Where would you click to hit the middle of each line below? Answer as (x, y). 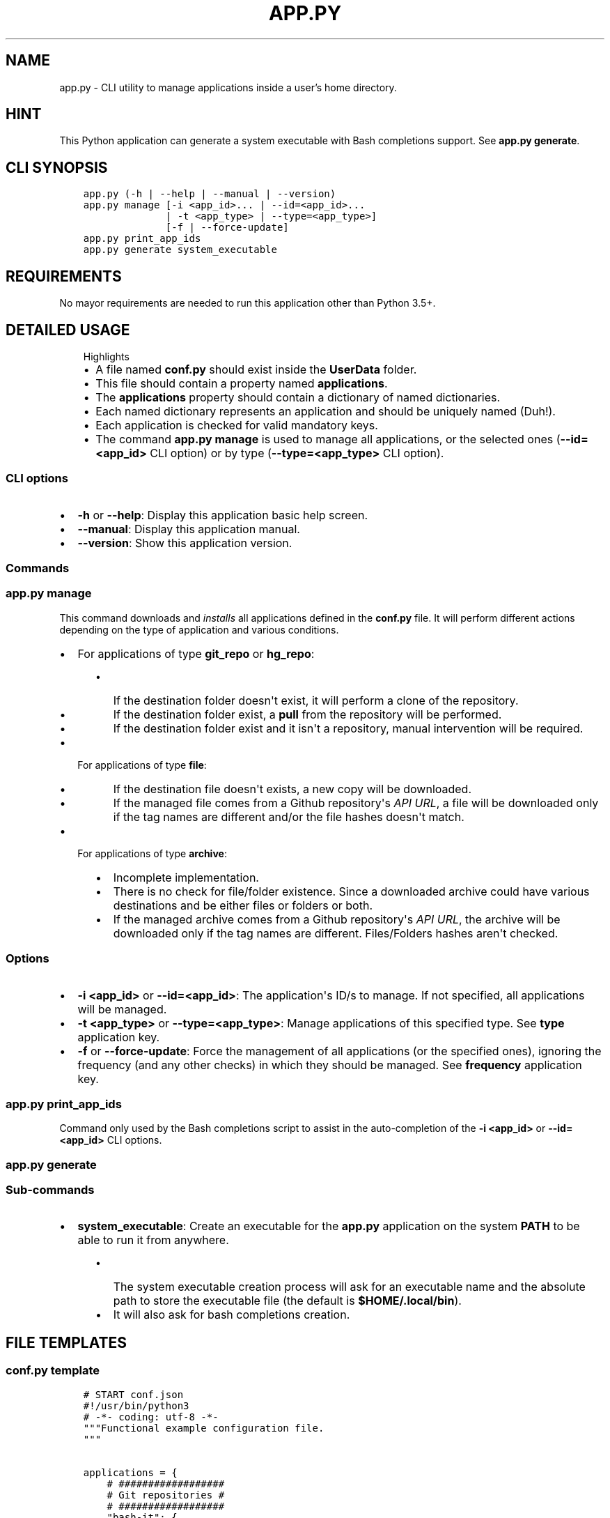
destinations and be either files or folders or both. (243, 905)
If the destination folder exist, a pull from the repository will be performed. (307, 714)
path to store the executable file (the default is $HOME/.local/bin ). (287, 1301)
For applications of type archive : (152, 853)
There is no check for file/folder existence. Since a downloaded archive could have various (351, 891)
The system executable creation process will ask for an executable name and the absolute (349, 1287)
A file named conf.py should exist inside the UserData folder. (256, 369)
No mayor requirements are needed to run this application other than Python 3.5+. (248, 303)
